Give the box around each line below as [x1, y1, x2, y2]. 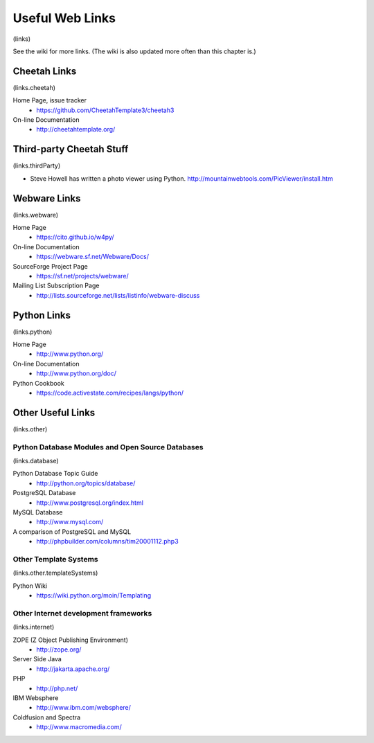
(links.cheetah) [12, 83, 55, 91]
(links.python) [12, 328, 53, 336]
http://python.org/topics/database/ [36, 478, 136, 487]
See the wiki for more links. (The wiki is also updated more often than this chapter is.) [12, 47, 256, 55]
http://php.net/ [36, 684, 78, 692]
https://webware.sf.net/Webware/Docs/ [36, 253, 149, 261]
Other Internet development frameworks [12, 608, 152, 618]
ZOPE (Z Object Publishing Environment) [12, 636, 128, 644]
